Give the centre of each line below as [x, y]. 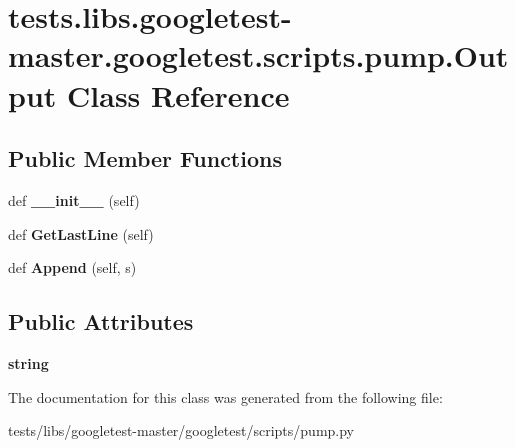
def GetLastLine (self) [81, 233]
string [28, 362]
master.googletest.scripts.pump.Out [258, 55]
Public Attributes [101, 321]
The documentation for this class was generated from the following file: [225, 396]
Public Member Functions [145, 158]
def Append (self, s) [72, 267]
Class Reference [178, 94]
